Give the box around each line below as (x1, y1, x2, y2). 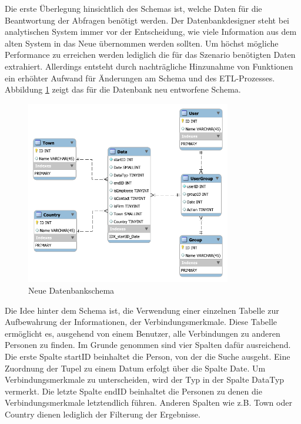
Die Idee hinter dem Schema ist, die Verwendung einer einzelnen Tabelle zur (5, 304, 279, 316)
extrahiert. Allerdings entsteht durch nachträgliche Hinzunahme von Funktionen (5, 60, 293, 72)
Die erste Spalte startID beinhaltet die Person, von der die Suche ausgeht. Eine (5, 350, 290, 362)
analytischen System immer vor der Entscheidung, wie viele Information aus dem (5, 25, 297, 38)
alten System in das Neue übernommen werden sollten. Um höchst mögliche (5, 37, 279, 49)
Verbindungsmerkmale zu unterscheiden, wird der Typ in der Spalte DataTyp (5, 373, 285, 386)
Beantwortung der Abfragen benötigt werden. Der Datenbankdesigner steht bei (5, 14, 289, 26)
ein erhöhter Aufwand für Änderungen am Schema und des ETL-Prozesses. (5, 71, 275, 84)
